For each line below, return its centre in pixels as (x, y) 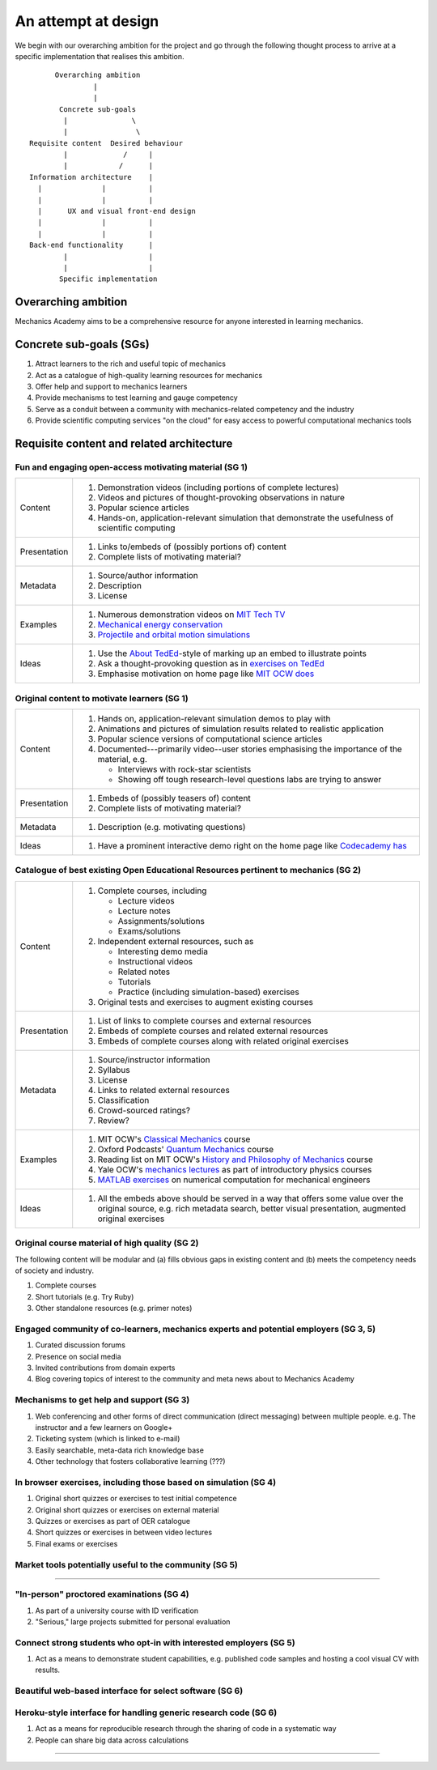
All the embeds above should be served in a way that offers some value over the (250, 1198)
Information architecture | (91, 177)
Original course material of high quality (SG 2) (107, 1243)
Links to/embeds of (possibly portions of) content (192, 547)
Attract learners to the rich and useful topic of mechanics (131, 364)
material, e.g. (122, 759)
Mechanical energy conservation (160, 625)
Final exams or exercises (76, 1543)
